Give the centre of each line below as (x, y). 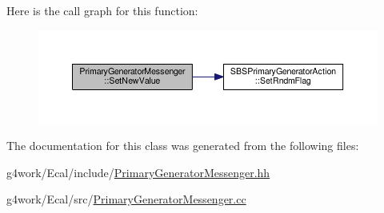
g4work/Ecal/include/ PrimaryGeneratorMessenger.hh (138, 172)
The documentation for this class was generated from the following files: (183, 146)
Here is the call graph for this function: (102, 10)
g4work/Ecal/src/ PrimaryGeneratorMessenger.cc (126, 199)
